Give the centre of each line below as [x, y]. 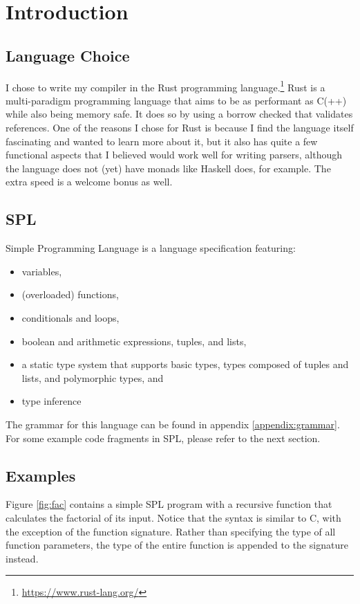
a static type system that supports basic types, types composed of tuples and [185, 364]
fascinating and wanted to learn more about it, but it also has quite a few [162, 141]
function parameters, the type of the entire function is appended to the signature [177, 545]
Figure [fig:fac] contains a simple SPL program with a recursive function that [169, 504]
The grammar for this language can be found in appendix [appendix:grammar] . [173, 424]
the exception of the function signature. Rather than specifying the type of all [171, 531]
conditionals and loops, [70, 317]
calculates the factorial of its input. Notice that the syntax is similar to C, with [173, 517]
